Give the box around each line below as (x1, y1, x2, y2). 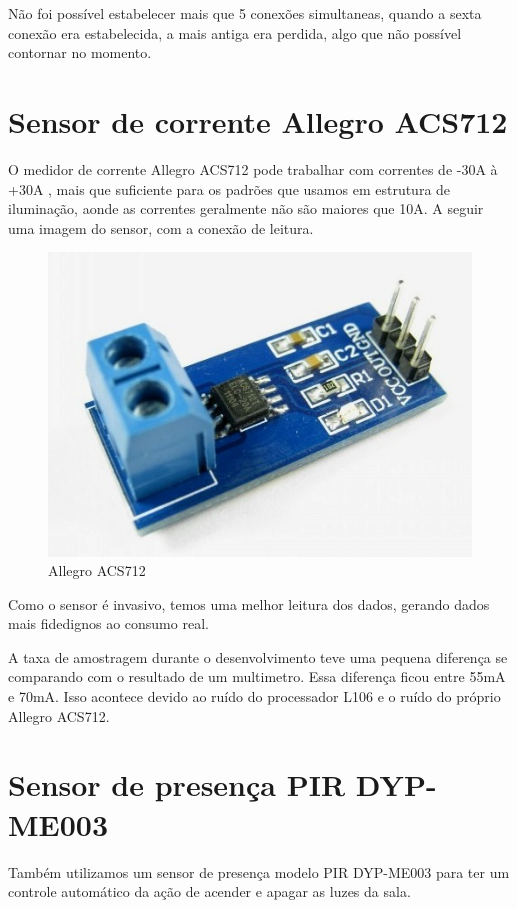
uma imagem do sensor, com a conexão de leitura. (8, 217, 314, 238)
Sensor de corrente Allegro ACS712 (8, 100, 508, 141)
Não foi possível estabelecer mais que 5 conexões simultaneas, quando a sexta (8, 3, 482, 23)
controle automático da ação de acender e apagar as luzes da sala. (8, 881, 411, 902)
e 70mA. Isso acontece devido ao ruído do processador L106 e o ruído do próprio (8, 686, 501, 707)
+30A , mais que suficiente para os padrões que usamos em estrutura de (8, 178, 451, 199)
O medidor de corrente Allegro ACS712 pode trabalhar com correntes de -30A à (8, 158, 498, 179)
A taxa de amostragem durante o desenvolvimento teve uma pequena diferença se (8, 646, 508, 667)
